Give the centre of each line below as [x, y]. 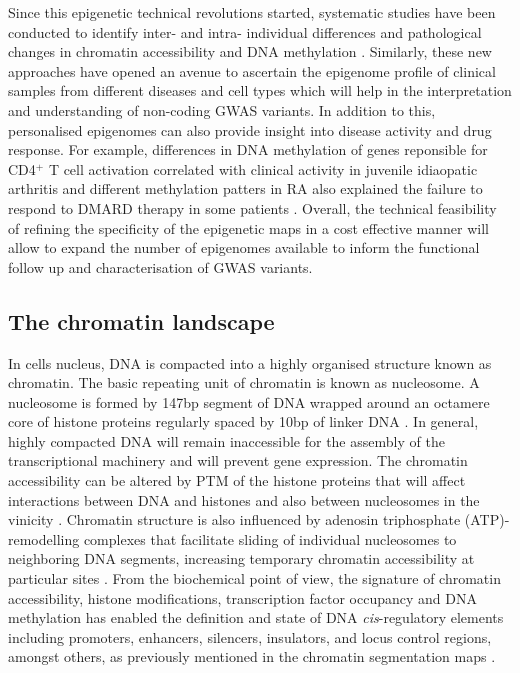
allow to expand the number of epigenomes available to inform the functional [244, 247]
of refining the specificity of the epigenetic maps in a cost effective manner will [248, 227]
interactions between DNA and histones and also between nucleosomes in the [244, 499]
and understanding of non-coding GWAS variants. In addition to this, [222, 109]
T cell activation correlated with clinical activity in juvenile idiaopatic [263, 168]
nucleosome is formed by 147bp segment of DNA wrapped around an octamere [249, 401]
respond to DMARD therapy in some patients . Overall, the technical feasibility [252, 207]
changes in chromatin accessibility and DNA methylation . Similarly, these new [250, 51]
